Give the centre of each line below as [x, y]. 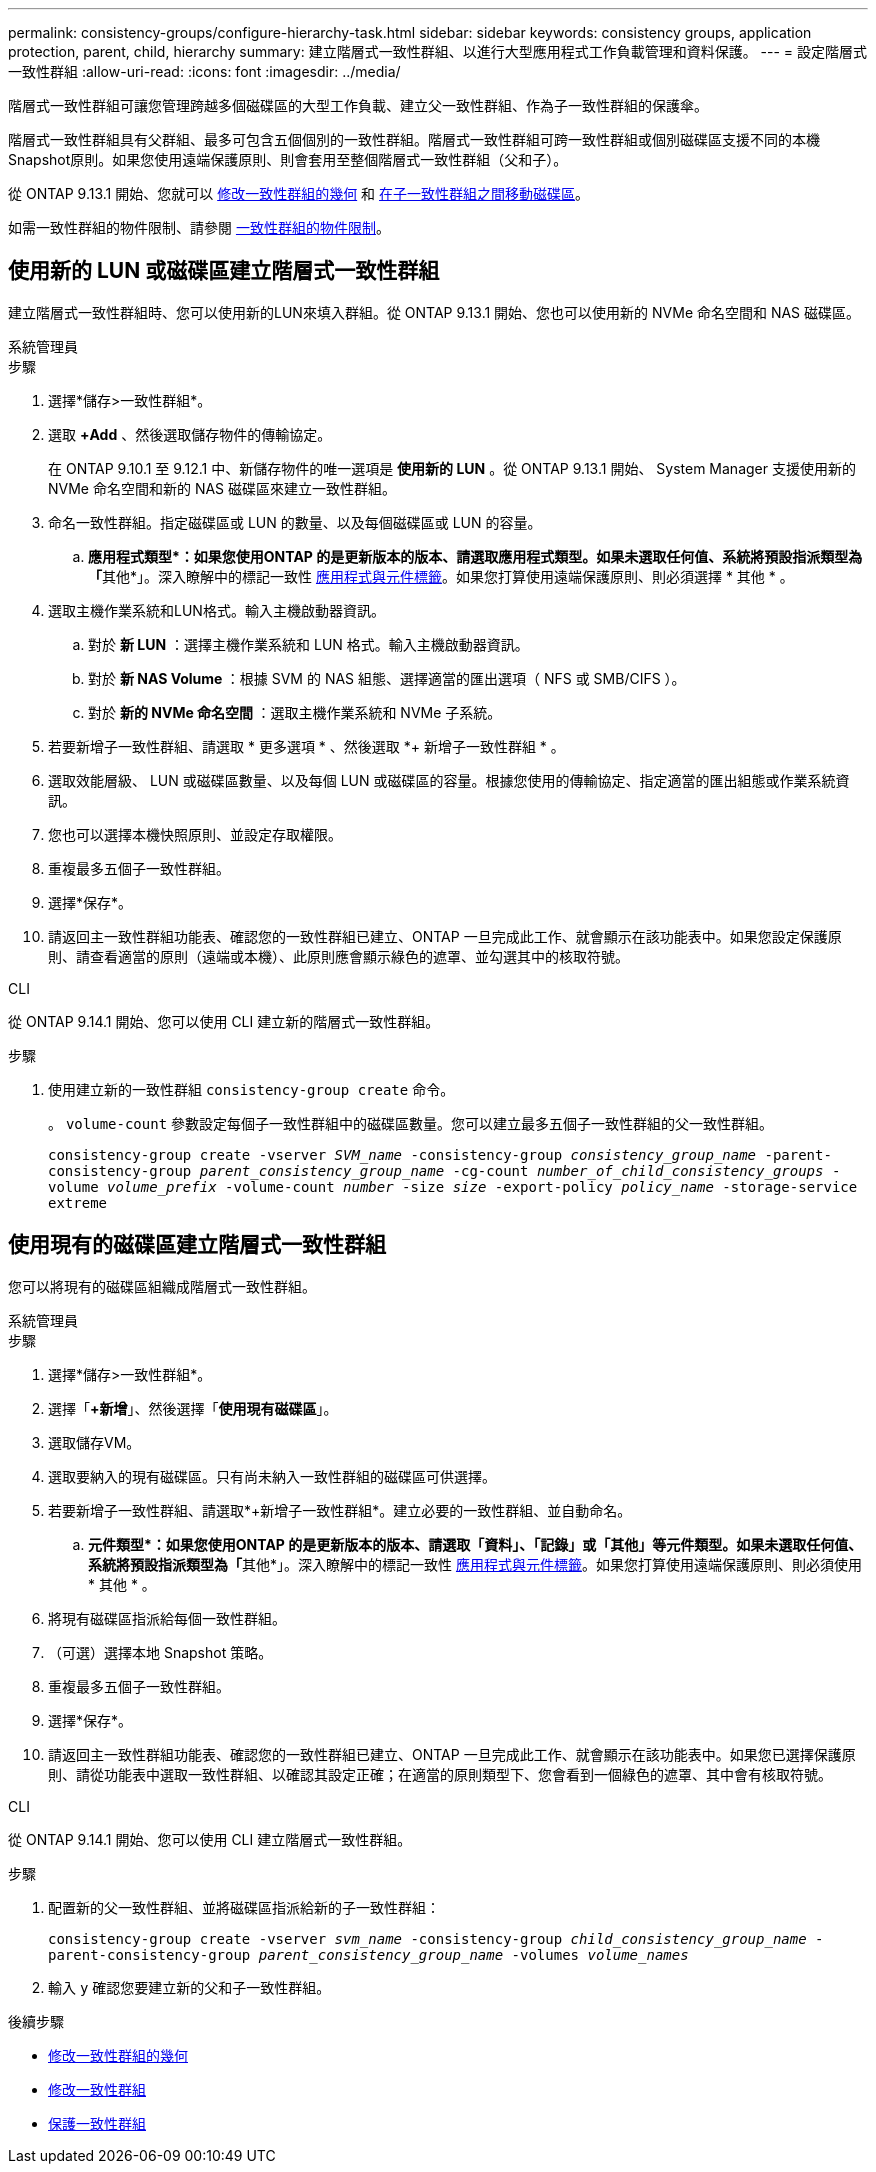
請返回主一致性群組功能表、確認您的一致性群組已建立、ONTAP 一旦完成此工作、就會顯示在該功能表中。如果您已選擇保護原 [452, 1754]
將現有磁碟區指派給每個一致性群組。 [167, 1618]
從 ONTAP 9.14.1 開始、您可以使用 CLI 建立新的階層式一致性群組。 [224, 1021]
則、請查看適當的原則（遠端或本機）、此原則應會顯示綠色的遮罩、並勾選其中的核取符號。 [338, 956]
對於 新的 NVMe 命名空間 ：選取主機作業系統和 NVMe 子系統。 [295, 712]
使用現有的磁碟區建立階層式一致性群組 [197, 1245]
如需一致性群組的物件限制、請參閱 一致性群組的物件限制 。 [199, 227]
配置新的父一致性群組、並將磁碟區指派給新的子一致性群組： [244, 1907]
